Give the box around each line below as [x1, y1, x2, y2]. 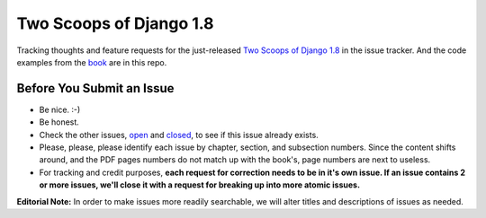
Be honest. [39, 117, 80, 127]
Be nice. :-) [39, 104, 81, 115]
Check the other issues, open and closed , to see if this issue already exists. [39, 129, 319, 140]
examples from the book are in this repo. [16, 57, 167, 67]
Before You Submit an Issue [16, 81, 175, 96]
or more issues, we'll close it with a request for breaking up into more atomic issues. [39, 179, 360, 190]
